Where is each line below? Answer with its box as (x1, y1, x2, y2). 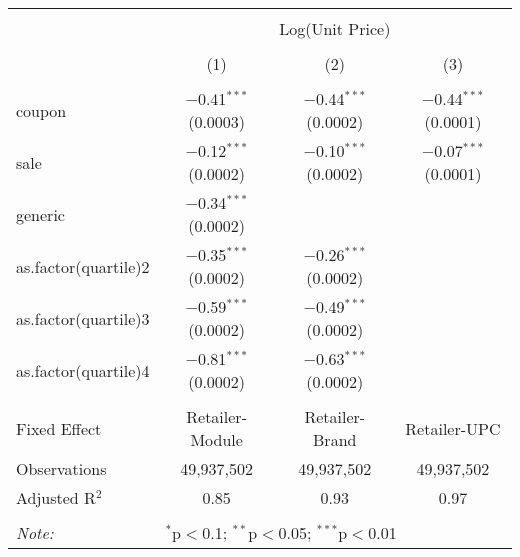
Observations (16, 457, 107, 480)
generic (16, 202, 65, 226)
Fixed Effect (16, 416, 102, 440)
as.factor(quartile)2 (16, 254, 150, 278)
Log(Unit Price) (279, 17, 391, 40)
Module (190, 428, 243, 451)
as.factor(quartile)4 (16, 358, 150, 382)
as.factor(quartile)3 (16, 306, 150, 330)
